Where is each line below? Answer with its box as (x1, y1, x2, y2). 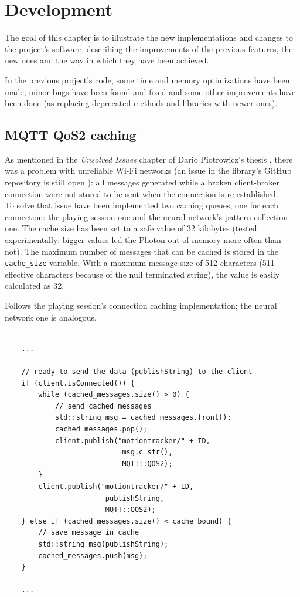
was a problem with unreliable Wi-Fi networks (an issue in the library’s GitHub (5, 164, 292, 177)
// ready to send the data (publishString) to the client (21, 367, 253, 376)
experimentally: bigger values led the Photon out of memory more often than (5, 234, 281, 246)
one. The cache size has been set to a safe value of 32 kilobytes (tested (5, 222, 257, 234)
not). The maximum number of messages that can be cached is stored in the (5, 245, 279, 257)
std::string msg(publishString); (38, 539, 169, 548)
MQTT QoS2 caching (5, 126, 137, 144)
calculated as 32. (5, 279, 64, 292)
